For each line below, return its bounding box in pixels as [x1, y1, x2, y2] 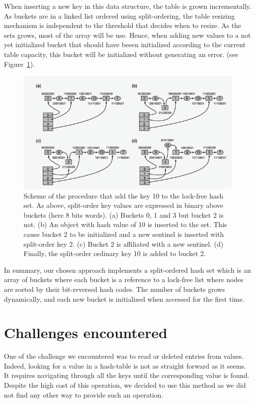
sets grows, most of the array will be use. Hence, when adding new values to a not [4, 29, 251, 40]
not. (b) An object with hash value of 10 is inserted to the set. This [24, 219, 227, 230]
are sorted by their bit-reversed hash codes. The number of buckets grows [4, 284, 225, 294]
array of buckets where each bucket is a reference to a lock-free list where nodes [4, 274, 244, 285]
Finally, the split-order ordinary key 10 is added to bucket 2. [24, 248, 206, 259]
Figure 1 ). [4, 58, 35, 69]
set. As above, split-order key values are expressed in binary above [24, 200, 224, 210]
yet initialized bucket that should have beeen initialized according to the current [4, 39, 246, 50]
